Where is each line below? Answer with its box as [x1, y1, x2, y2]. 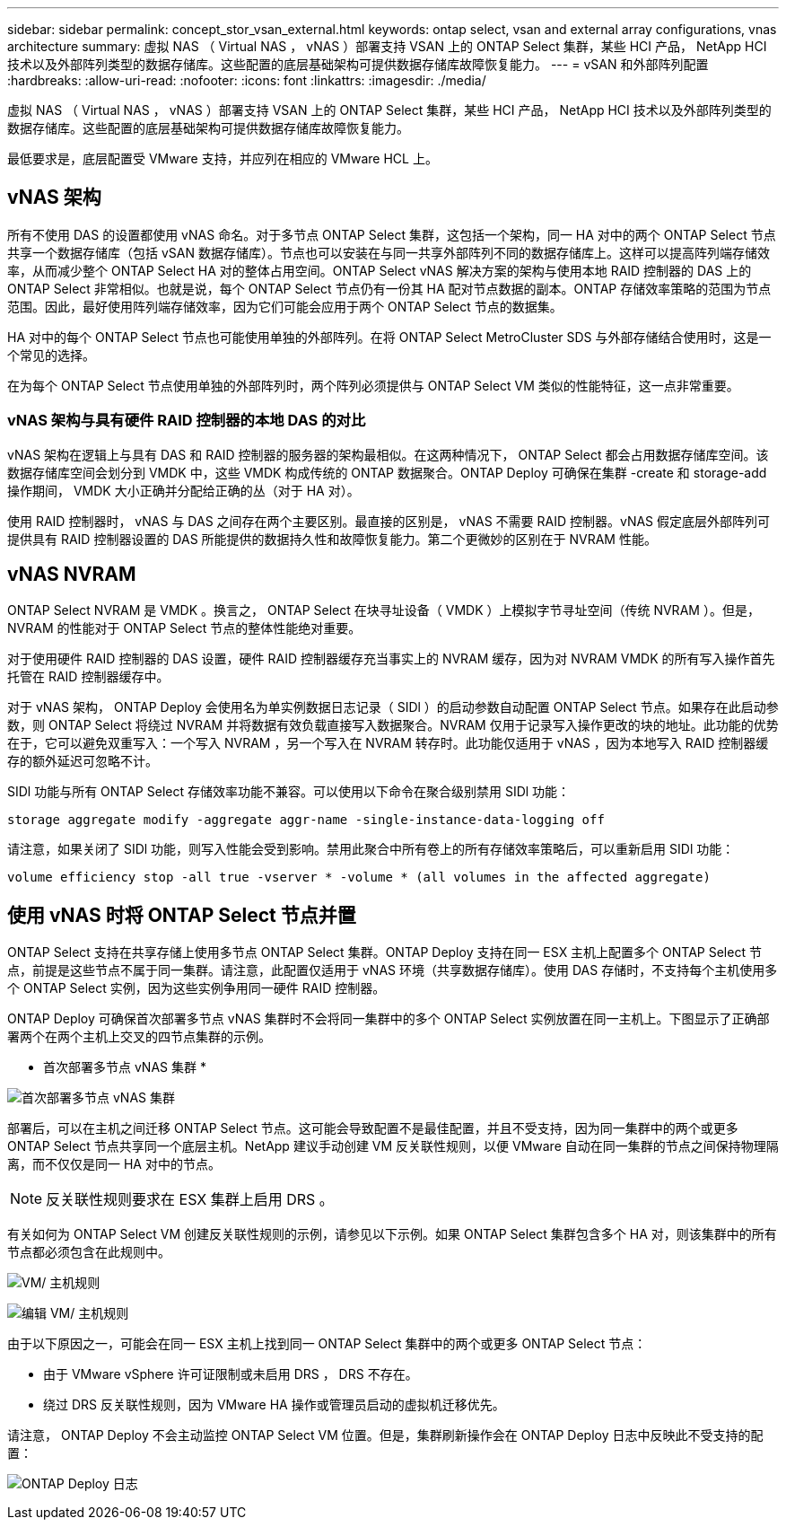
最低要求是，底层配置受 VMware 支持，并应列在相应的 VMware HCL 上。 [7, 151, 438, 166]
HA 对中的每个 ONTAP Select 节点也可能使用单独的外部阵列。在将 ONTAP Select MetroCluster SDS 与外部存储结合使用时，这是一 [7, 329, 772, 345]
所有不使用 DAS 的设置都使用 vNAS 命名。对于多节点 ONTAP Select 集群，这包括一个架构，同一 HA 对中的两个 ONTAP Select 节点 [7, 226, 776, 242]
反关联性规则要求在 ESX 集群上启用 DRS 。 [46, 1190, 334, 1209]
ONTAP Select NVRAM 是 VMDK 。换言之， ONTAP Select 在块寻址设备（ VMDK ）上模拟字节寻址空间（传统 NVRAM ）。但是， [7, 602, 760, 619]
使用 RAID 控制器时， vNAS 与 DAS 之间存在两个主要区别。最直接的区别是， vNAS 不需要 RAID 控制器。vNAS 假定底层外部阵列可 [7, 513, 771, 529]
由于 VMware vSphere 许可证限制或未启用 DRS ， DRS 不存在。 [43, 1366, 418, 1382]
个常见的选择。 [7, 347, 95, 363]
